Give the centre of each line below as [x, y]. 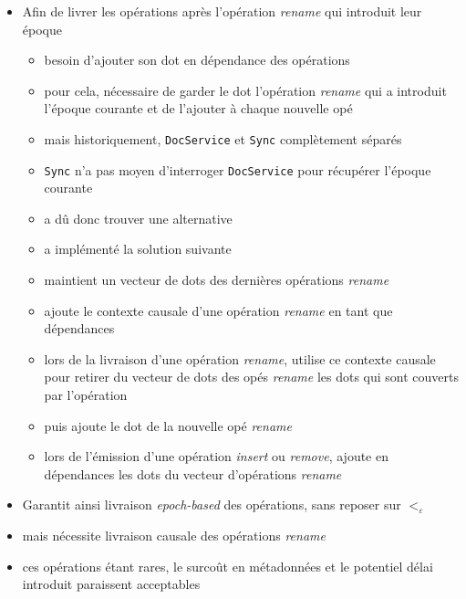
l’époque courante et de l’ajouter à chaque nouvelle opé [198, 108]
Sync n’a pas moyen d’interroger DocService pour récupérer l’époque [238, 169]
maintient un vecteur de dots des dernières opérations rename [217, 280]
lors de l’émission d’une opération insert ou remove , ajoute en [216, 456]
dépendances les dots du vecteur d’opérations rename [193, 473]
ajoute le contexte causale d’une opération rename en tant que [218, 310]
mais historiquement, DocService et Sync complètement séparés [223, 138]
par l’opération [86, 395]
